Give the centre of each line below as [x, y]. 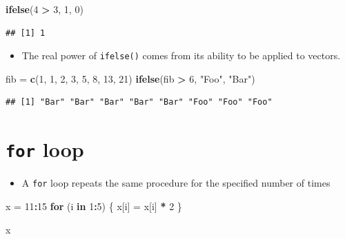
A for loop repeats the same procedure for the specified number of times [176, 183]
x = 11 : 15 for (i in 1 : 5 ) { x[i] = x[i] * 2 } [94, 206]
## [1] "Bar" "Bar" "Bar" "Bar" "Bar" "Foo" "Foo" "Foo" [139, 102]
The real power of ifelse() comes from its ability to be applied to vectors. [181, 55]
